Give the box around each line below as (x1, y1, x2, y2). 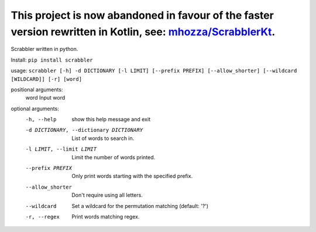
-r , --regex (25, 213, 60, 220)
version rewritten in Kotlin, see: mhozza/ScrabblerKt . (11, 25, 276, 38)
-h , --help (25, 116, 57, 123)
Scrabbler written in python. (11, 46, 78, 53)
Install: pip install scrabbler (11, 56, 93, 63)
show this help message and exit (71, 116, 150, 123)
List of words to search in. (71, 135, 135, 142)
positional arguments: (11, 86, 63, 93)
